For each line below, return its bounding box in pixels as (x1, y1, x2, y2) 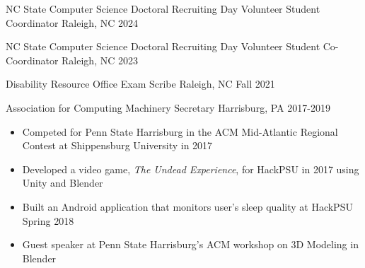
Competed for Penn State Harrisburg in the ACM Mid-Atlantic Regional (22, 124, 338, 139)
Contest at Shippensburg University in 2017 (22, 138, 213, 153)
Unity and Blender (22, 175, 103, 190)
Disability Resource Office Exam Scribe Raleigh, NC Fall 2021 (6, 76, 275, 91)
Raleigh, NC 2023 (62, 52, 138, 67)
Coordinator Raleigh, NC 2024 (6, 15, 138, 30)
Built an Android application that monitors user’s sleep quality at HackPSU (22, 199, 353, 214)
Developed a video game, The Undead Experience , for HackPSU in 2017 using (22, 161, 359, 176)
